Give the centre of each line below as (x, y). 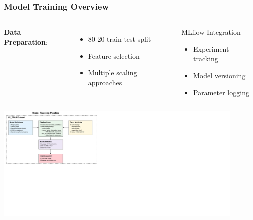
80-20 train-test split (120, 39)
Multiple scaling (113, 72)
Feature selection (114, 55)
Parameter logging (221, 92)
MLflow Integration (211, 32)
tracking (206, 58)
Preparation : (26, 42)
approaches (105, 82)
